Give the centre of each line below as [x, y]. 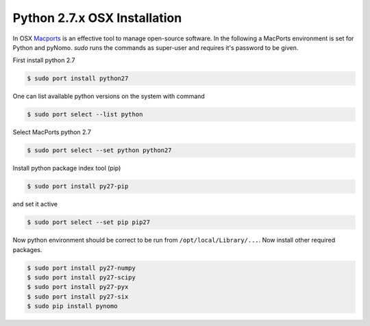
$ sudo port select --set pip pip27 [89, 222]
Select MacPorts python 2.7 [52, 132]
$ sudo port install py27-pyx [78, 287]
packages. [27, 249]
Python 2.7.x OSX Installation [97, 18]
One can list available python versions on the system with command [109, 97]
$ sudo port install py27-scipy [82, 277]
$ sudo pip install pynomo [72, 306]
